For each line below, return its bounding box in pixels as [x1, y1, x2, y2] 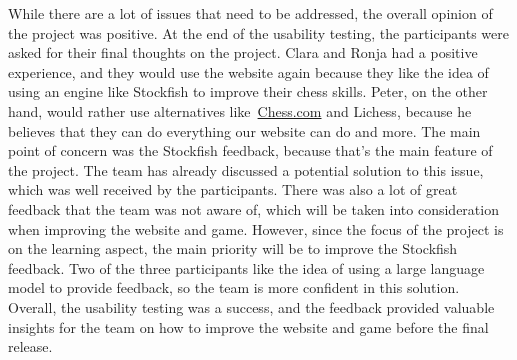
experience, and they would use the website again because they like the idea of [8, 61, 489, 82]
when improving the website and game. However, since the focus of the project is [8, 218, 504, 239]
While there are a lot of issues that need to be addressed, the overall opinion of [8, 3, 493, 23]
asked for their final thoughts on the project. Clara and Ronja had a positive [8, 42, 478, 63]
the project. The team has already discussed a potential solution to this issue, [8, 159, 484, 180]
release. [8, 336, 53, 357]
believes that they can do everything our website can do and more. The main [8, 120, 481, 141]
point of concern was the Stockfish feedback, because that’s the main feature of [8, 140, 493, 161]
